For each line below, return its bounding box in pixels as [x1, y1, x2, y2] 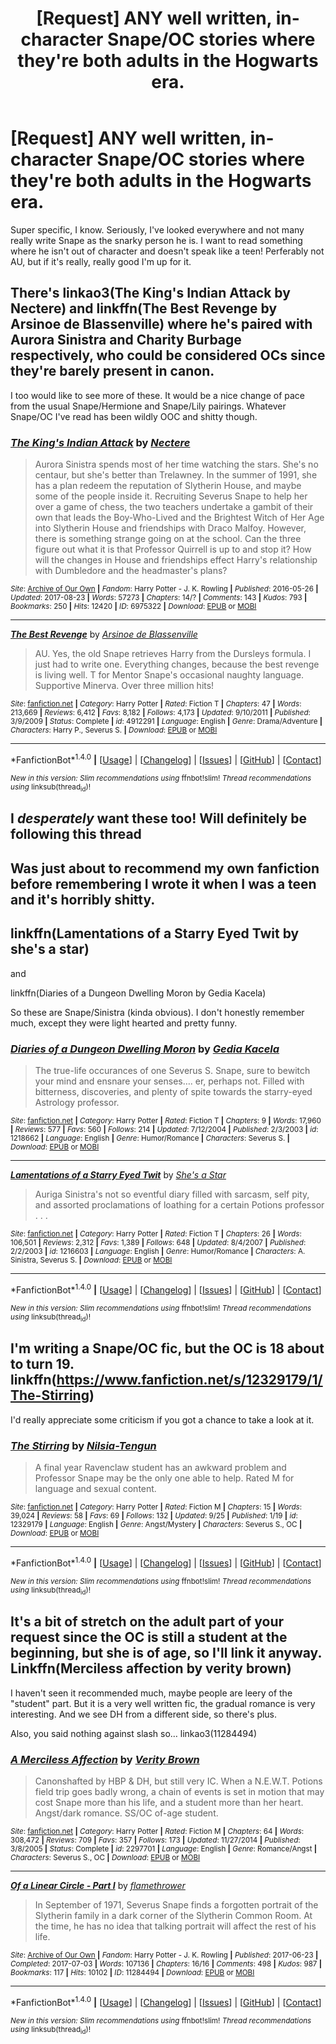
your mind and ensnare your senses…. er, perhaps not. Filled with [34, 1075, 305, 1087]
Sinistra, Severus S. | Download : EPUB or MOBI [10, 1255, 173, 1265]
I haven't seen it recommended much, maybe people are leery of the [10, 1687, 293, 1699]
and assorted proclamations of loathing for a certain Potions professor [34, 1198, 325, 1211]
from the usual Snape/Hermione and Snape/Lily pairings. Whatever [10, 400, 287, 412]
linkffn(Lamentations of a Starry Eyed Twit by [10, 925, 300, 942]
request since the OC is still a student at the [10, 1629, 288, 1646]
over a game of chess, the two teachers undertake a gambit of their [34, 501, 314, 513]
